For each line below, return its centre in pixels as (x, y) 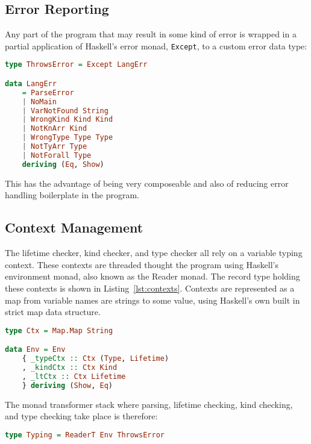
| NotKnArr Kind (55, 129)
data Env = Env (35, 350)
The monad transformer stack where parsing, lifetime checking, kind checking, (149, 404)
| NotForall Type (57, 155)
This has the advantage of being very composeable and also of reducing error (147, 183)
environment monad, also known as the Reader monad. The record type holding (152, 276)
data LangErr (31, 83)
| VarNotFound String (65, 111)
